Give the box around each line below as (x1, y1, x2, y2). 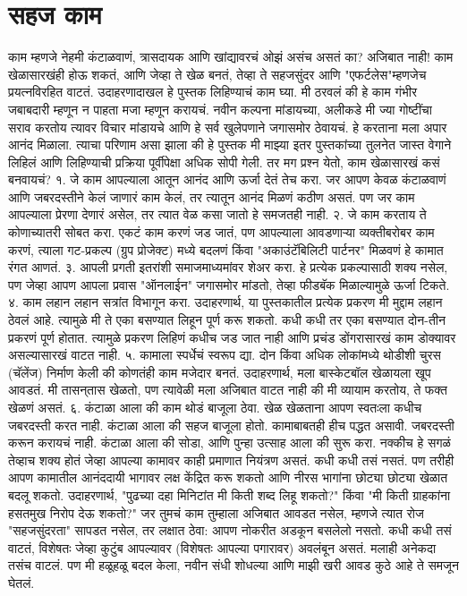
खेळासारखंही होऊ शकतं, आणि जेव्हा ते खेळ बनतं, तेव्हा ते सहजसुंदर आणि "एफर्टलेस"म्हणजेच (8, 64, 427, 83)
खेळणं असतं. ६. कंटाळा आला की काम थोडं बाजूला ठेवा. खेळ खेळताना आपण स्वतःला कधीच (8, 398, 422, 416)
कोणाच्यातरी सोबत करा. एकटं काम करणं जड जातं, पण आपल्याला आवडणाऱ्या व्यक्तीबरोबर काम (8, 223, 435, 242)
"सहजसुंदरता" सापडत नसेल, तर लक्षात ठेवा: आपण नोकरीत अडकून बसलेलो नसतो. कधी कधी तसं (8, 521, 452, 540)
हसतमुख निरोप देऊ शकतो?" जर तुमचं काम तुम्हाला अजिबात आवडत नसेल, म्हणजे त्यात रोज (8, 503, 424, 522)
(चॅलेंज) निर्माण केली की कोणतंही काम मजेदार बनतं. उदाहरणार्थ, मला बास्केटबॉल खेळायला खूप (8, 362, 431, 381)
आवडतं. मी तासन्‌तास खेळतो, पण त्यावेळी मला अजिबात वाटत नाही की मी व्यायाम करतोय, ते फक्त (8, 380, 447, 399)
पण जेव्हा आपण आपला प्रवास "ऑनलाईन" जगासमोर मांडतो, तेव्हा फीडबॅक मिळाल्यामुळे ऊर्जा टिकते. (8, 275, 450, 294)
